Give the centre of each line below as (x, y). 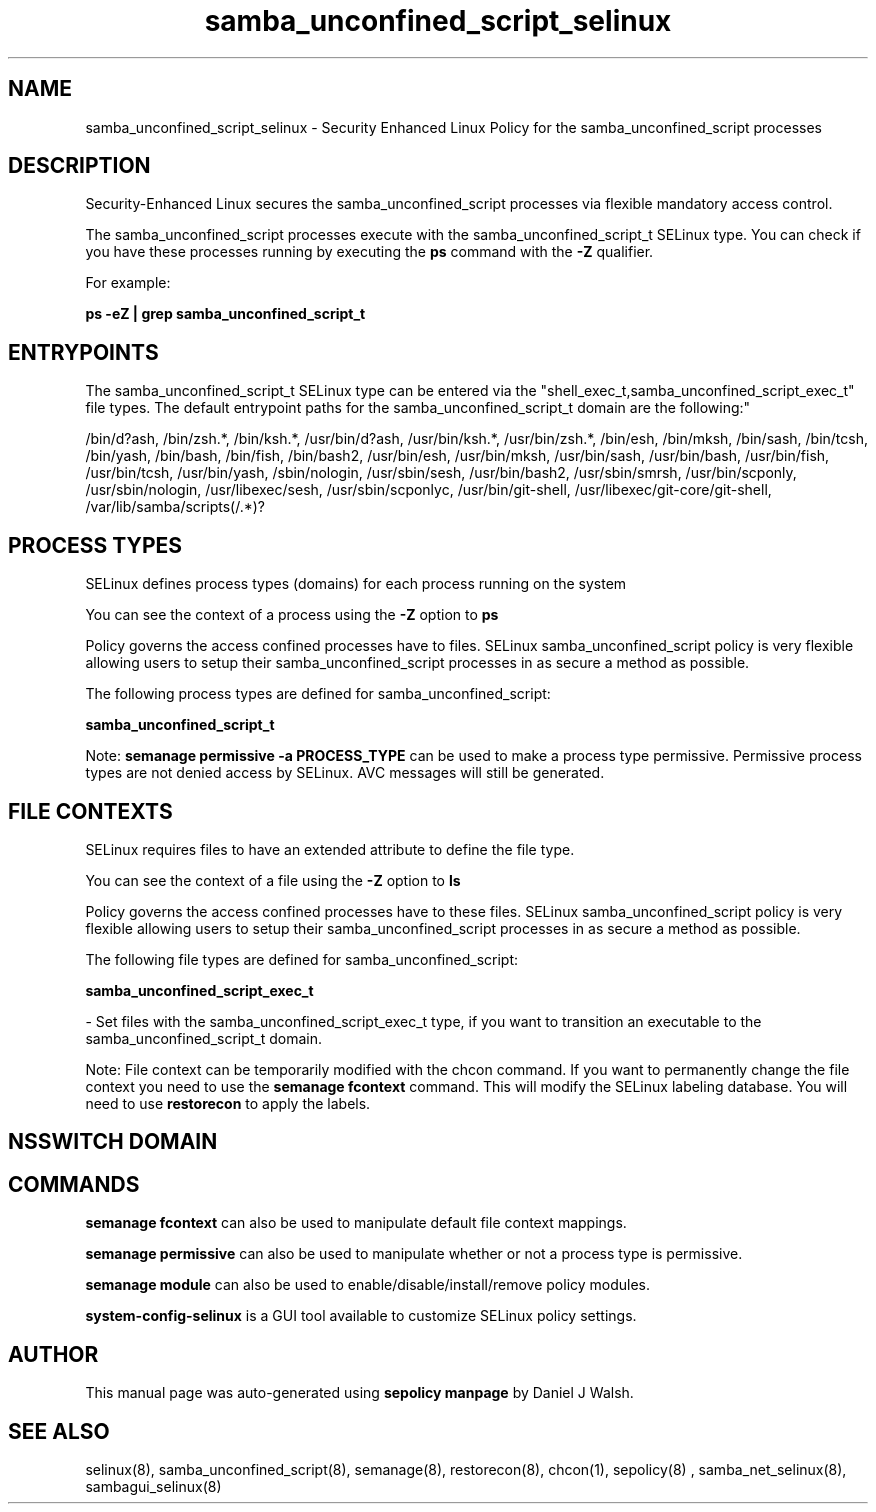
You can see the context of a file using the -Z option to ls (273, 880)
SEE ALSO (59, 1431)
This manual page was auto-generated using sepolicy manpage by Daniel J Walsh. (359, 1393)
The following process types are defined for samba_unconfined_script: (318, 694)
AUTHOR (53, 1354)
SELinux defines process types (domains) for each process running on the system (356, 584)
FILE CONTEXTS (90, 811)
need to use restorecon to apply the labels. (228, 1103)
